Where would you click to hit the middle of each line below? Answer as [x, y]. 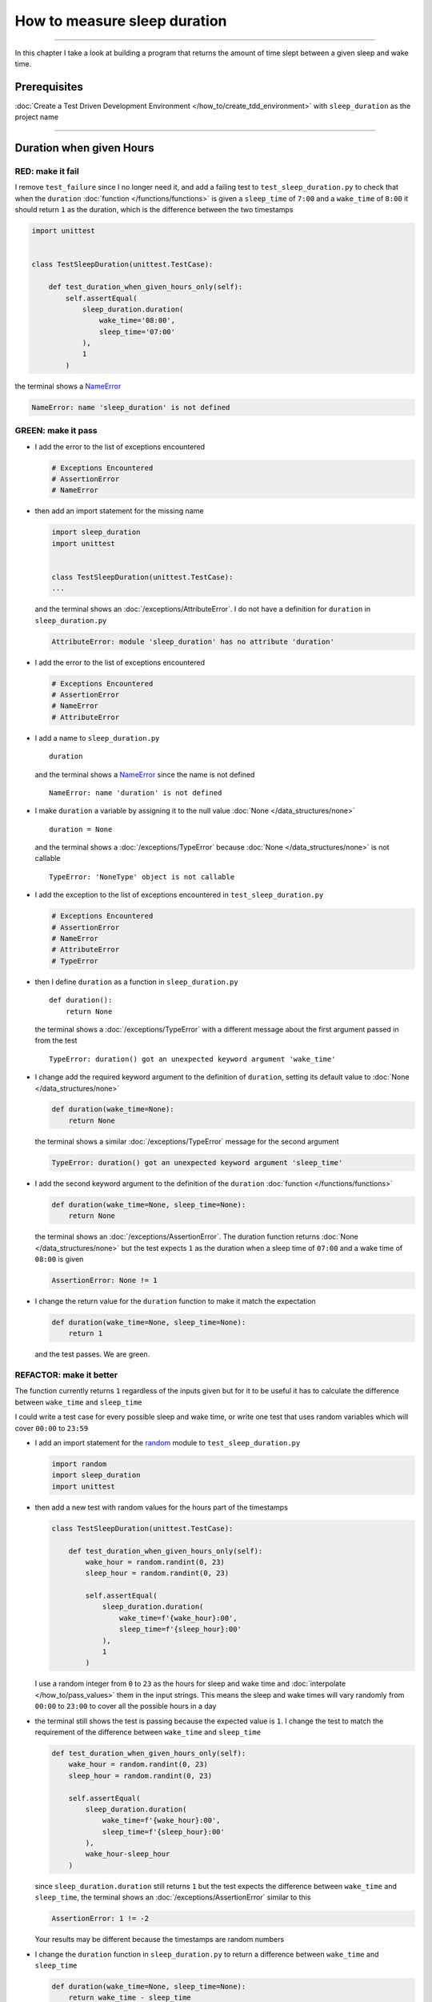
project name [37, 117]
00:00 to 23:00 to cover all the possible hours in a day [126, 1707]
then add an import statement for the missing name [119, 511]
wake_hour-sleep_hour [128, 1854]
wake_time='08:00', [137, 321]
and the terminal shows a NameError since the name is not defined [145, 774]
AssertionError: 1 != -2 [100, 1919]
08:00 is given [59, 1259]
